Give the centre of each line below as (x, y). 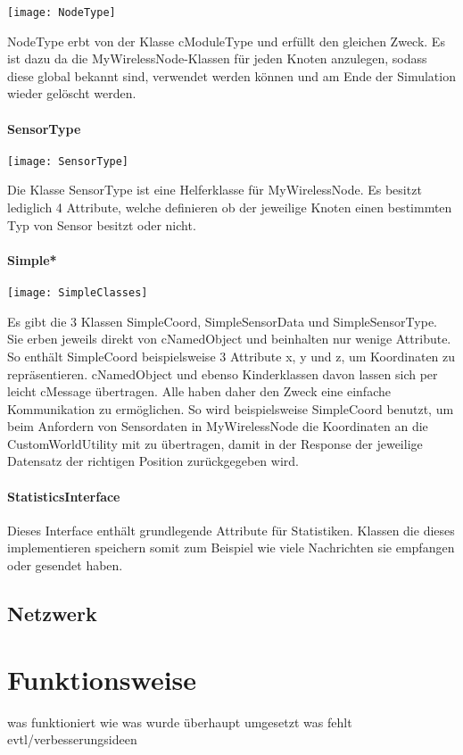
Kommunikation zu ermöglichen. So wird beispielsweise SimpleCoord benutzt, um (231, 408)
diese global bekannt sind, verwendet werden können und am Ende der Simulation (231, 75)
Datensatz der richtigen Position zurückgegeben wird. (153, 461)
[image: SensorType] (68, 161)
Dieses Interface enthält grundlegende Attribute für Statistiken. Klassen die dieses (231, 530)
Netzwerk (52, 614)
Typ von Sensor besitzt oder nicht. (102, 224)
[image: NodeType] (62, 12)
